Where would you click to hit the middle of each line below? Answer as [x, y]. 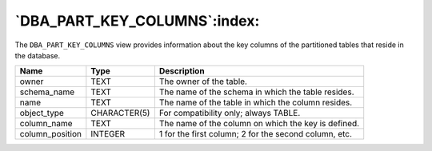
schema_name [47, 92]
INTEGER [108, 134]
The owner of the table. [203, 81]
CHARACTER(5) [120, 113]
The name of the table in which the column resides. [256, 102]
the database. [38, 55]
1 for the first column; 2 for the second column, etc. [255, 134]
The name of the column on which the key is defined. [259, 124]
